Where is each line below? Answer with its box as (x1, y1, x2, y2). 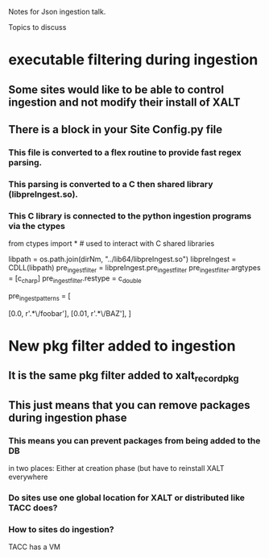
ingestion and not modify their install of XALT (8, 95, 241, 109)
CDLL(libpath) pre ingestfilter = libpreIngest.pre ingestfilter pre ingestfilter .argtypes (8, 263, 261, 274)
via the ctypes (8, 220, 66, 231)
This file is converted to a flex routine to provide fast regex (8, 147, 242, 158)
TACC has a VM (8, 542, 60, 552)
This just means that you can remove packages (8, 398, 251, 412)
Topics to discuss (8, 23, 67, 31)
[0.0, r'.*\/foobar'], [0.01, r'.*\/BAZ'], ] (8, 308, 131, 318)
